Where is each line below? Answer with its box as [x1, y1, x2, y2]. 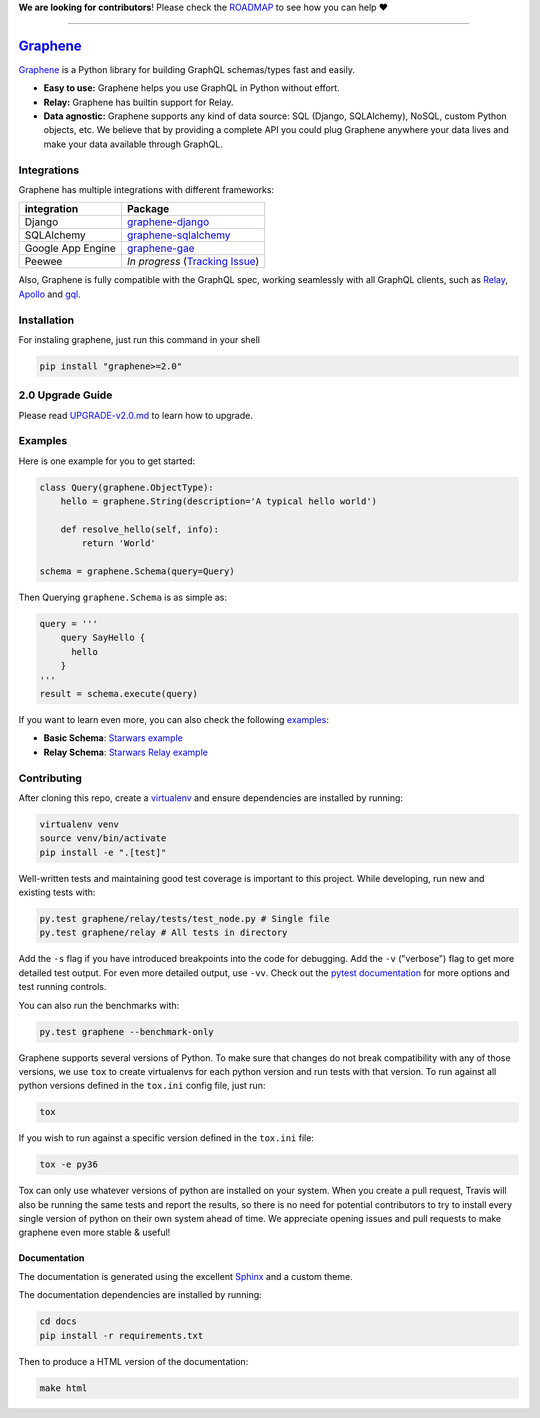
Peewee [24, 255, 63, 269]
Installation [18, 313, 75, 327]
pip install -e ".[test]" [39, 846, 167, 858]
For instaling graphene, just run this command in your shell [18, 333, 260, 345]
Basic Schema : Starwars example [43, 732, 184, 744]
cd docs [39, 1316, 77, 1327]
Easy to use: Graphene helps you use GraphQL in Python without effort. [43, 82, 340, 94]
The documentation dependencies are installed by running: [18, 1289, 262, 1301]
